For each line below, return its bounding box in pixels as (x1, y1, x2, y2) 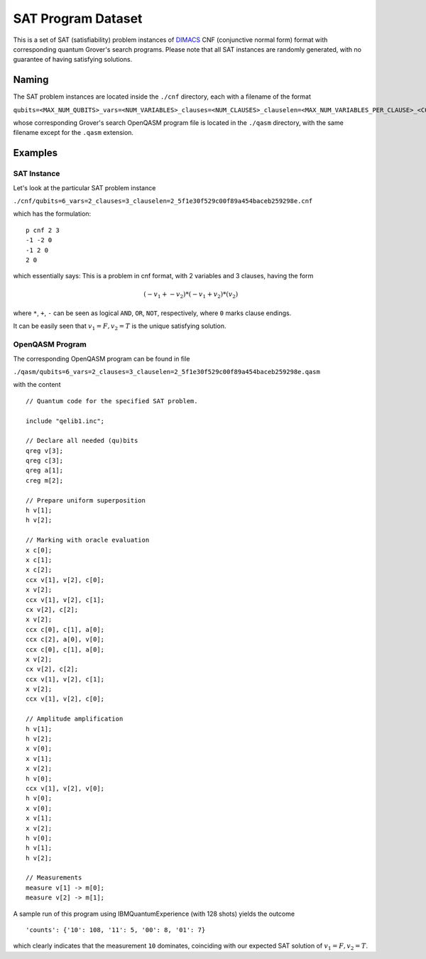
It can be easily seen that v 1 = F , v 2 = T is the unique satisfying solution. (13, 322, 226, 332)
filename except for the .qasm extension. (13, 128, 134, 137)
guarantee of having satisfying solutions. (13, 55, 133, 64)
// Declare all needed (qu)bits (26, 437, 138, 445)
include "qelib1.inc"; (26, 417, 105, 425)
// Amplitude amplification (26, 715, 124, 723)
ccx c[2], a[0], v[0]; (26, 635, 105, 644)
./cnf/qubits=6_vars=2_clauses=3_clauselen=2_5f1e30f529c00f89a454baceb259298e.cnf (13, 197, 313, 205)
